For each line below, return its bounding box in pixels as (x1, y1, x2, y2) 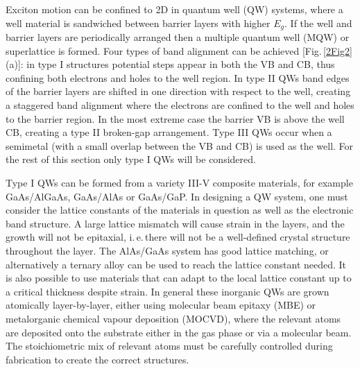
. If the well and (284, 15, 352, 30)
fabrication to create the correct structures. (6, 352, 189, 366)
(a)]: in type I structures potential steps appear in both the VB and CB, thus (6, 57, 335, 71)
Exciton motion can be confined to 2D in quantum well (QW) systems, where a (6, 2, 343, 16)
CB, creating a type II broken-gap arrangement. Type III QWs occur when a (6, 125, 332, 139)
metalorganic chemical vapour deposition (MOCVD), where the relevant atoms (6, 311, 341, 325)
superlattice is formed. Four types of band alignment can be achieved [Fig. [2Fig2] (6, 43, 352, 58)
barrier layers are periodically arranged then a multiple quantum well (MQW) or (6, 30, 350, 44)
